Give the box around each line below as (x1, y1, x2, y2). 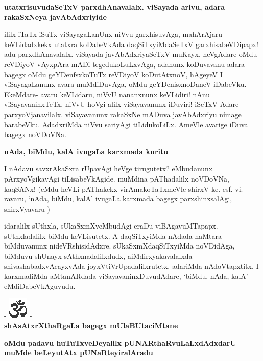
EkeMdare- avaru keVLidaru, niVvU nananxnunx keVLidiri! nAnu (4, 88, 210, 99)
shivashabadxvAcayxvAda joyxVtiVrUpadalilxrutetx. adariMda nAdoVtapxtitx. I (4, 260, 259, 271)
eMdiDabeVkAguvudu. (4, 280, 76, 291)
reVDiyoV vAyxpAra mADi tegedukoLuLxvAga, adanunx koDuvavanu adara (4, 58, 245, 69)
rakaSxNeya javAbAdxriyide (4, 11, 107, 22)
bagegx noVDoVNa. (4, 129, 66, 140)
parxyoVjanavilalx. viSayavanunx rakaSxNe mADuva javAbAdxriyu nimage (4, 108, 242, 119)
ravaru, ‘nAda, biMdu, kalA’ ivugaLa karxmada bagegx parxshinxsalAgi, (4, 193, 232, 204)
